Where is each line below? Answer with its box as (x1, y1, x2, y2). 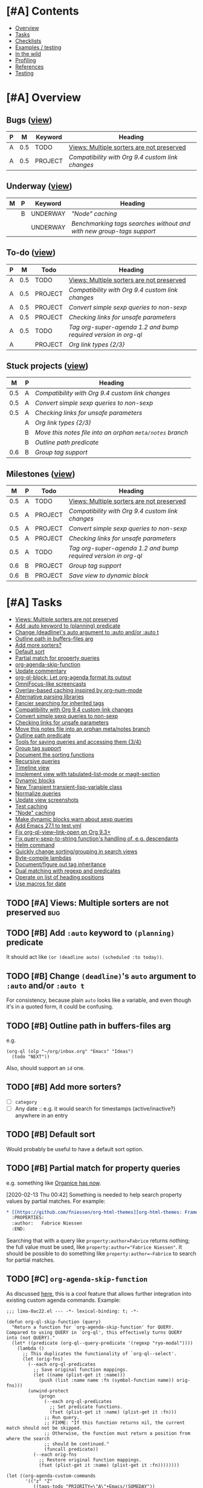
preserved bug (6, 907, 60, 918)
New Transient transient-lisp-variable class (14, 783, 123, 791)
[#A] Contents (6, 4, 79, 18)
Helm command (14, 842, 55, 849)
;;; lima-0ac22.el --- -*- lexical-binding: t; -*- (6, 1308, 139, 1314)
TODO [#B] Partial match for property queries (6, 1163, 181, 1174)
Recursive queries (14, 757, 60, 765)
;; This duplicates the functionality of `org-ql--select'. (22, 1350, 177, 1357)
